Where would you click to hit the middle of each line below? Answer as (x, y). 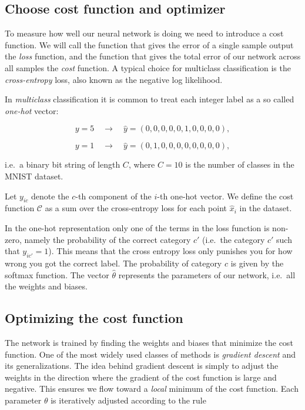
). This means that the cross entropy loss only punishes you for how (170, 251)
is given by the (257, 263)
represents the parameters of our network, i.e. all (207, 274)
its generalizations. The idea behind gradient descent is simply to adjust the (142, 366)
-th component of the (113, 196)
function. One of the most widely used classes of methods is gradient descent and (150, 354)
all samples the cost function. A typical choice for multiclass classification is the (148, 67)
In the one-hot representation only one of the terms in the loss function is (137, 227)
